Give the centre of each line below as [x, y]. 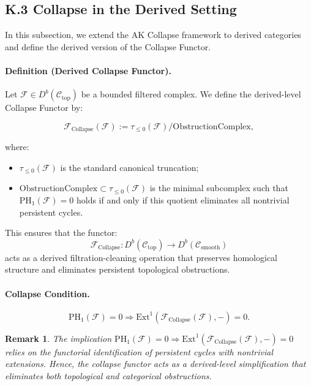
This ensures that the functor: [61, 233]
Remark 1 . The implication [58, 338]
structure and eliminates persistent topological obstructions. [118, 269]
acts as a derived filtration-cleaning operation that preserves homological [141, 257]
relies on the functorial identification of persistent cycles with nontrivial [139, 351]
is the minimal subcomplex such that [219, 188]
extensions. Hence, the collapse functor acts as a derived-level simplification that [155, 364]
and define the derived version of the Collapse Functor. [108, 46]
